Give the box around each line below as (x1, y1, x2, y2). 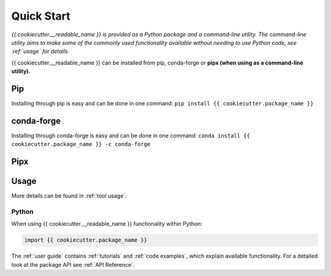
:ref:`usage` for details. (11, 48, 70, 55)
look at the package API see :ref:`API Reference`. (11, 261, 135, 268)
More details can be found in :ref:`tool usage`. (11, 192, 127, 199)
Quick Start (11, 9, 70, 23)
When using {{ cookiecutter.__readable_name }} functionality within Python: (11, 220, 202, 228)
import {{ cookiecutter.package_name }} (24, 237, 147, 243)
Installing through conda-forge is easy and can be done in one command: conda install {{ (11, 132, 251, 139)
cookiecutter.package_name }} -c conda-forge (11, 141, 151, 148)
